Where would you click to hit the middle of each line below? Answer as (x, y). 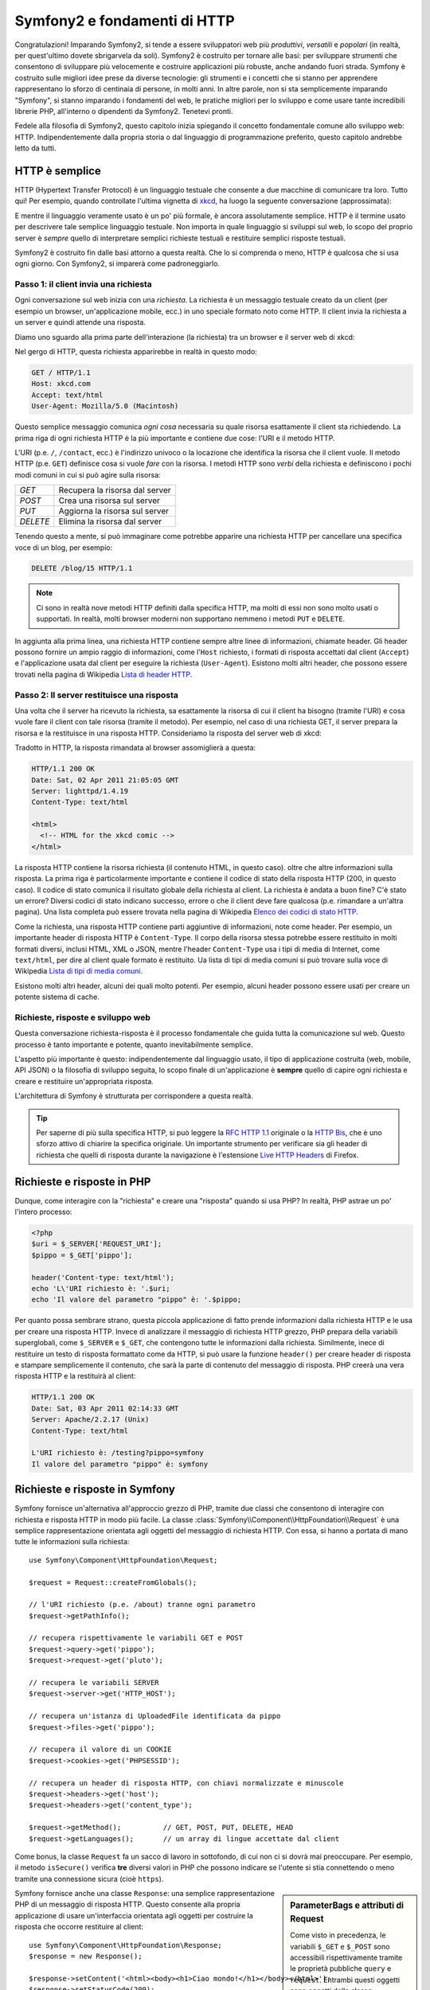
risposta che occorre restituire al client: (79, 1927)
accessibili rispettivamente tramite (346, 1957)
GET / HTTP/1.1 (61, 373)
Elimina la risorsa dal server (110, 521)
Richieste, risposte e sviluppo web (82, 1017)
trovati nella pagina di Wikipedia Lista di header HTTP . (104, 674)
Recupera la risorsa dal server (115, 490)
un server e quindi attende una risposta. (80, 322)
